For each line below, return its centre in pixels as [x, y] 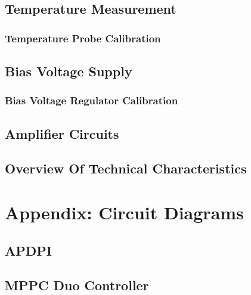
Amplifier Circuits [62, 133]
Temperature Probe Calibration [83, 38]
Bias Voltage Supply [69, 71]
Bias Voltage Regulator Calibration [92, 100]
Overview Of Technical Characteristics [126, 168]
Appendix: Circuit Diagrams [124, 212]
